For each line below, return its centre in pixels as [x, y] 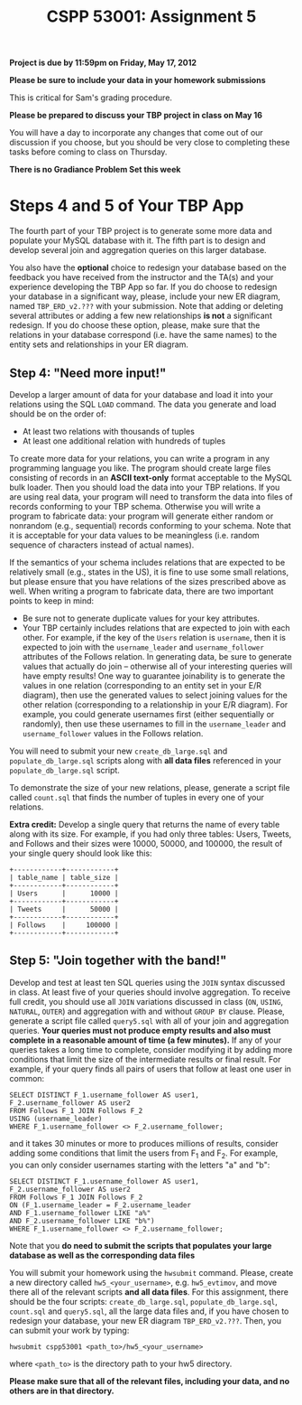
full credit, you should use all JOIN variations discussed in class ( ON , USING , [146, 1001]
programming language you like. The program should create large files [140, 468]
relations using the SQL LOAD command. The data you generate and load [143, 404]
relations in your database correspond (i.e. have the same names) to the [143, 335]
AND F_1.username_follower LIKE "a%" [80, 1213]
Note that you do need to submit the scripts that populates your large [141, 1245]
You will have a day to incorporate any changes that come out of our [136, 133]
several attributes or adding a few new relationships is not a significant [141, 316]
